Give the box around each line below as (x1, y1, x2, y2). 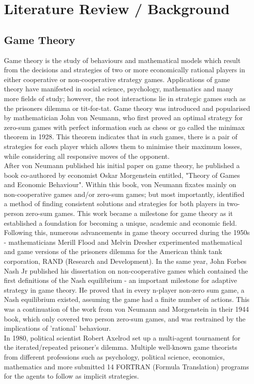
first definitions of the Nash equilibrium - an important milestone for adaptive (4, 275, 237, 285)
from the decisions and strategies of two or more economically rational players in (4, 64, 245, 75)
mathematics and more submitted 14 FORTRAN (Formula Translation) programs (4, 361, 249, 371)
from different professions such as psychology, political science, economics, (4, 351, 225, 362)
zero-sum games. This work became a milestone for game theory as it (25, 208, 233, 218)
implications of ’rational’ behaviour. (4, 323, 111, 333)
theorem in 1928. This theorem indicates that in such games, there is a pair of (4, 131, 238, 142)
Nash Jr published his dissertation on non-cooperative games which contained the (4, 265, 248, 276)
